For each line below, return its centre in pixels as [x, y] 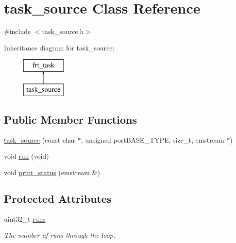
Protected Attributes [58, 198]
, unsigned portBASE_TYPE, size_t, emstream [152, 139]
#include [17, 31]
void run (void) [26, 156]
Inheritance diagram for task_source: [59, 47]
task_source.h [63, 31]
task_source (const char [40, 139]
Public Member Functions [70, 119]
